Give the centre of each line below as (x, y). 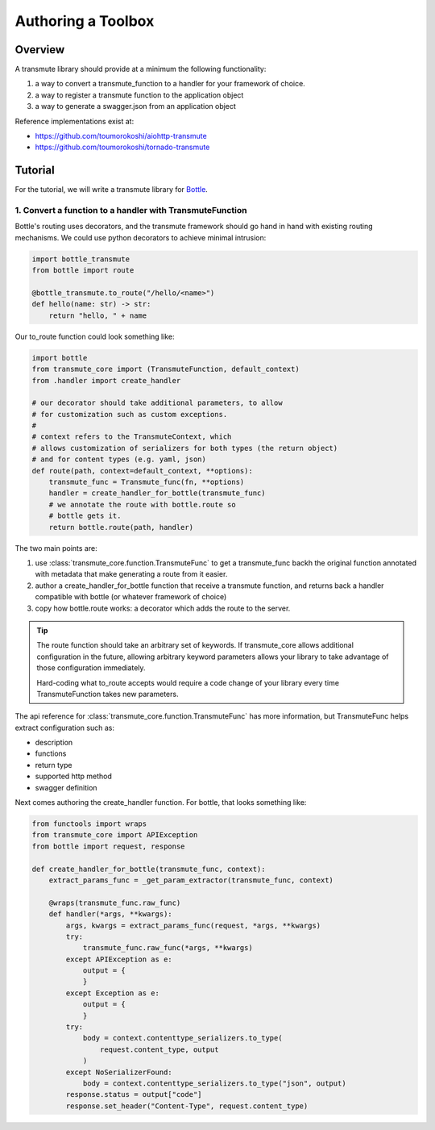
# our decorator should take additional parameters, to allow (157, 403)
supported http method (74, 776)
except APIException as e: (119, 959)
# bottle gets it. (85, 516)
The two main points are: (56, 548)
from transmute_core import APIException (115, 835)
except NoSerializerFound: (119, 1072)
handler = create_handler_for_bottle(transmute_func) (157, 493)
